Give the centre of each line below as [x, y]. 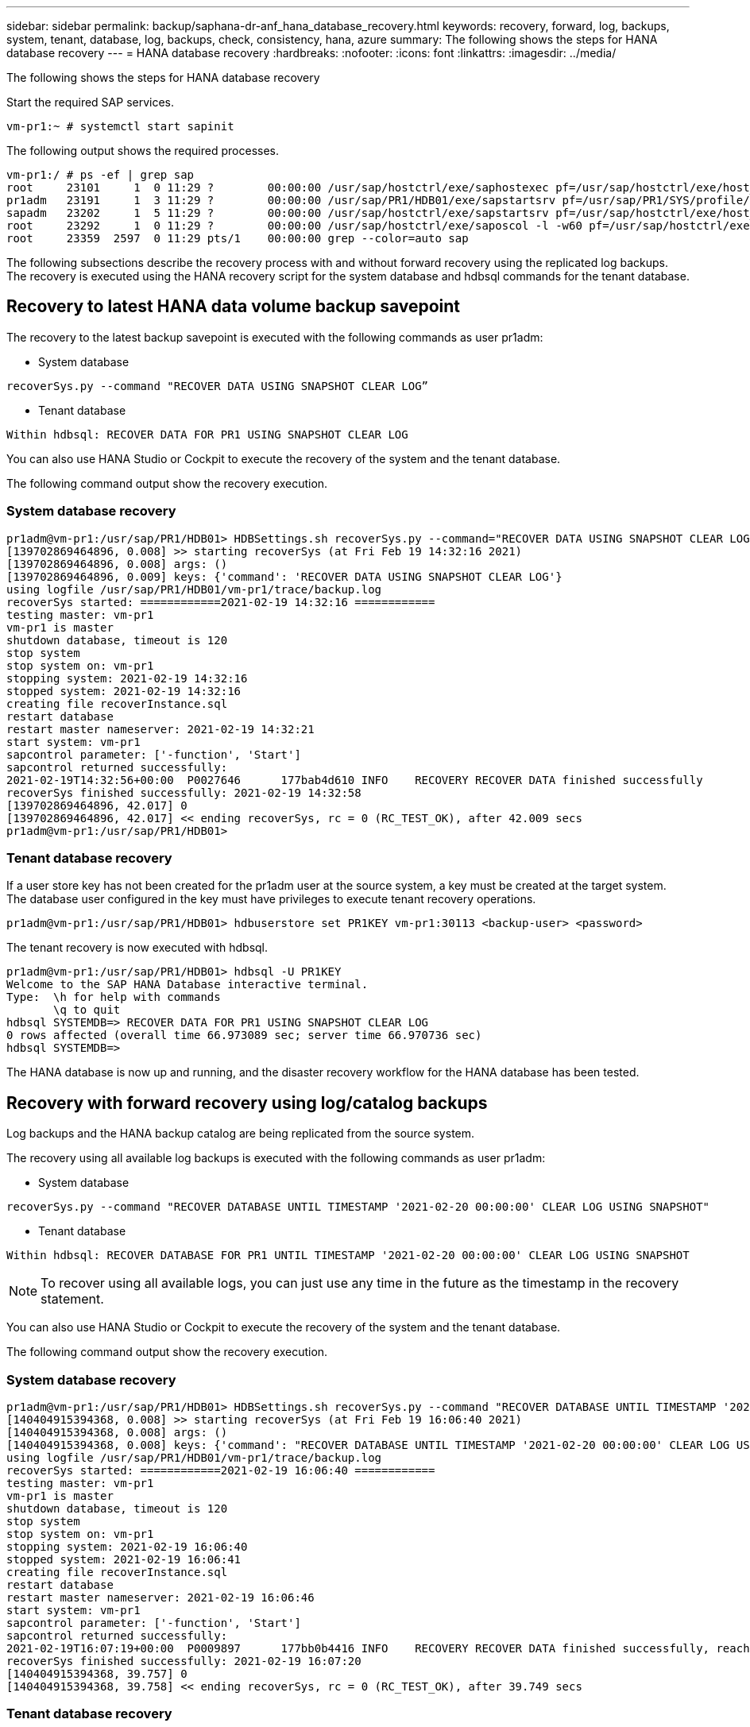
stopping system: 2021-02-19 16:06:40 [127, 1546]
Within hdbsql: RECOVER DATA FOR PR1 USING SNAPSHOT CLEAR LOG [207, 434]
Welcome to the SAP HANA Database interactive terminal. [187, 985]
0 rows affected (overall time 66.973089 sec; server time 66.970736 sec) [244, 1035]
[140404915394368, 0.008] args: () [117, 1432]
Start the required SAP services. [91, 102]
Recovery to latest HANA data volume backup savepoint [234, 307]
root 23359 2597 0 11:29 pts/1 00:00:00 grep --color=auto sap [238, 238]
